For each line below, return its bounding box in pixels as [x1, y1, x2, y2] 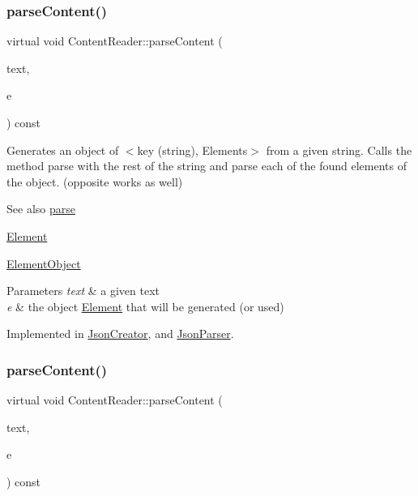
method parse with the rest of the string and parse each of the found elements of [6, 157, 407, 174]
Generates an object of [6, 141, 119, 158]
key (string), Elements [137, 141, 248, 158]
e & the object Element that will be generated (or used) [6, 297, 284, 314]
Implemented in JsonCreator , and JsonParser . [6, 325, 234, 342]
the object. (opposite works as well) [6, 173, 183, 190]
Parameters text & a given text [6, 282, 160, 299]
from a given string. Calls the [266, 141, 412, 158]
